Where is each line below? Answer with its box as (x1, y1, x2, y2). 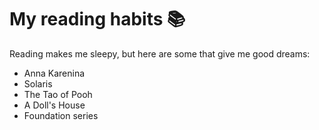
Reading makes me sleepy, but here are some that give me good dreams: (9, 47, 311, 60)
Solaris (23, 77, 53, 90)
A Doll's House (23, 99, 86, 111)
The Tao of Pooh (23, 88, 93, 100)
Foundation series (23, 109, 99, 121)
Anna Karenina (23, 67, 86, 79)
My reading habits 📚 (9, 8, 186, 31)
